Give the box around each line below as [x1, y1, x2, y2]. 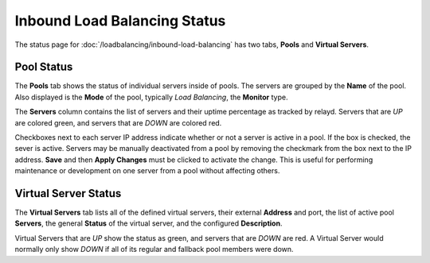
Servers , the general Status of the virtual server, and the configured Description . [14, 219, 283, 228]
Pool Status [14, 60, 73, 74]
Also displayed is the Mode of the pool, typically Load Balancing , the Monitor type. [14, 92, 288, 102]
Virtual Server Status [14, 187, 122, 200]
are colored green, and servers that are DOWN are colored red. [14, 118, 222, 127]
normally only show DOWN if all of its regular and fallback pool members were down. [14, 245, 294, 254]
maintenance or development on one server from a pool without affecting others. [14, 166, 280, 176]
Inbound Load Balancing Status [14, 12, 226, 29]
